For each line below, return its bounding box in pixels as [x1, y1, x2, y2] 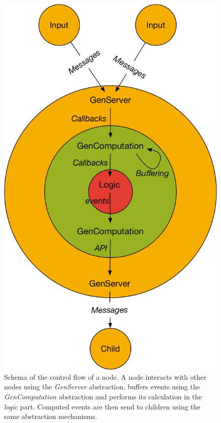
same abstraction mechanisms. [4, 411, 97, 421]
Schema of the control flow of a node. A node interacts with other [4, 371, 206, 382]
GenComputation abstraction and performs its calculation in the [4, 391, 202, 402]
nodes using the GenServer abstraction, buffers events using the [4, 381, 200, 392]
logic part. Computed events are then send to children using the [4, 401, 200, 411]
